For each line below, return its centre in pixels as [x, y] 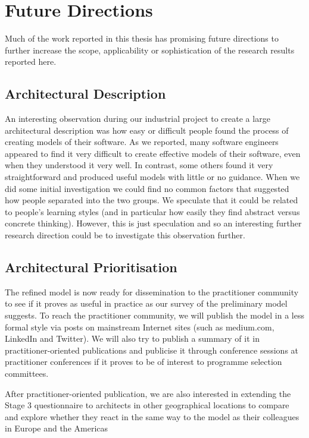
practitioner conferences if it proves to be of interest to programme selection [143, 362]
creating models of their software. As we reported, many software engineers [142, 142]
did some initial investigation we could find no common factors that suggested [147, 188]
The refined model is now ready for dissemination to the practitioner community [152, 292]
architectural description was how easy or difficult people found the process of [147, 130]
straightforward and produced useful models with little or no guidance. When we [152, 177]
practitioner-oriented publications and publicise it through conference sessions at [152, 350]
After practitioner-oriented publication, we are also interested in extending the [148, 393]
